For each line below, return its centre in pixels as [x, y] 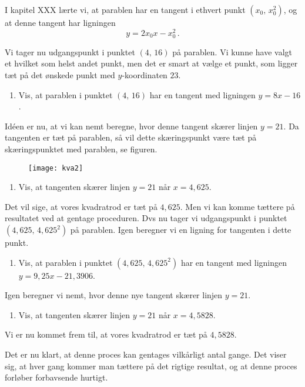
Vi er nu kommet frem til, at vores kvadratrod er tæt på [106, 334]
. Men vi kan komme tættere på [237, 206]
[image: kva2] [56, 168]
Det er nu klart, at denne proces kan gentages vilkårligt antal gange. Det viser [146, 354]
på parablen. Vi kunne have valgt [232, 51]
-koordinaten [145, 75]
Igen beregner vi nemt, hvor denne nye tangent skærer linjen [114, 295]
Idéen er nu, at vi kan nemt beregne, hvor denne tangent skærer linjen [131, 126]
